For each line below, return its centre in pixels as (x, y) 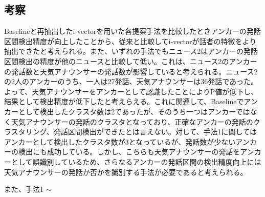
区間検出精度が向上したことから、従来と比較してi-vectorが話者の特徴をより (130, 41)
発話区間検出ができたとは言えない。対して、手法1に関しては (155, 132)
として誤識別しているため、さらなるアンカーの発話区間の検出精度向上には (136, 161)
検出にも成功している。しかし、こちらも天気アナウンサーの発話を (129, 152)
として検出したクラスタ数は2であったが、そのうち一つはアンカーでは (134, 111)
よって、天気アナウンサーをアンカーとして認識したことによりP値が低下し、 (131, 91)
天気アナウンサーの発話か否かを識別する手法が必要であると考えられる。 (126, 172)
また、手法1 (24, 189)
